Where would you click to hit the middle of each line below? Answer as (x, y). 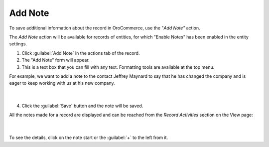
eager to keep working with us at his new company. (62, 83)
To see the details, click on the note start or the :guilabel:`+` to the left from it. (89, 138)
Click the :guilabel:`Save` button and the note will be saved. (82, 106)
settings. (18, 44)
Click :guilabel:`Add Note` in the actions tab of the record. (81, 53)
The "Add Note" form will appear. (56, 60)
